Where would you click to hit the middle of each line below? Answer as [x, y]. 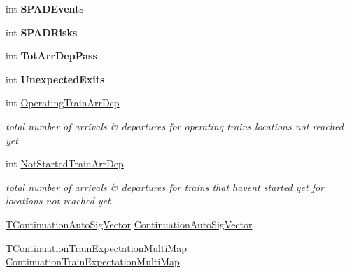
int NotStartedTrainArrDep [65, 163]
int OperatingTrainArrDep [63, 103]
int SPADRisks [42, 32]
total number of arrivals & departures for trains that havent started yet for [165, 187]
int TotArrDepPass [51, 56]
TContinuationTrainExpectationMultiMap [96, 247]
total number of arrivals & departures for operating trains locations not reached [175, 126]
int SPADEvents [45, 8]
